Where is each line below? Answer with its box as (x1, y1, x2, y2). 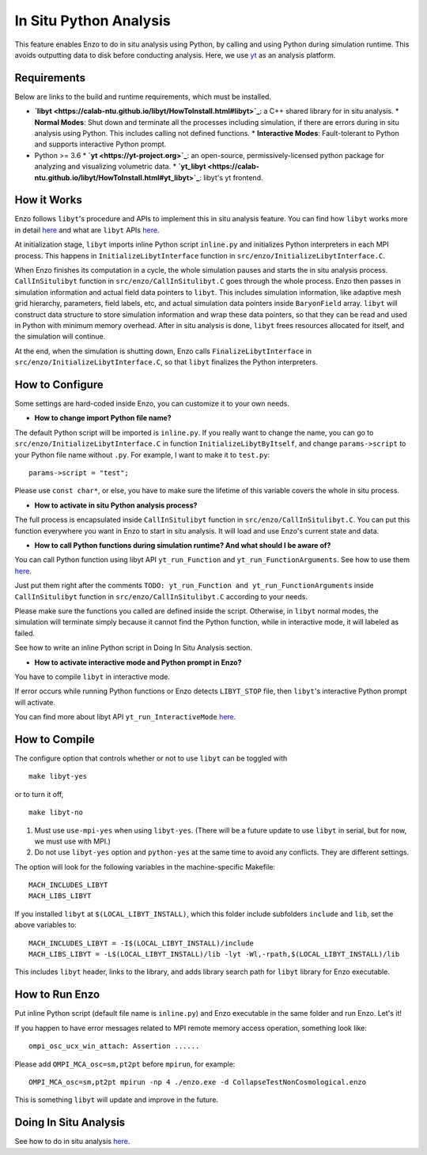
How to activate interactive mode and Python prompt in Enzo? (34, 657, 242, 667)
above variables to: (14, 920, 77, 930)
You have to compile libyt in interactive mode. (14, 672, 170, 681)
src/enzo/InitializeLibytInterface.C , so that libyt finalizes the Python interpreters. (14, 357, 318, 367)
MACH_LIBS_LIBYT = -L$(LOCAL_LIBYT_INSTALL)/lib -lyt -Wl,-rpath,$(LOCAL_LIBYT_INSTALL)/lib (28, 949, 400, 959)
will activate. (14, 697, 55, 707)
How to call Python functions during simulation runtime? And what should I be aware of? (34, 540, 331, 549)
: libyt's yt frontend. (198, 172, 263, 182)
